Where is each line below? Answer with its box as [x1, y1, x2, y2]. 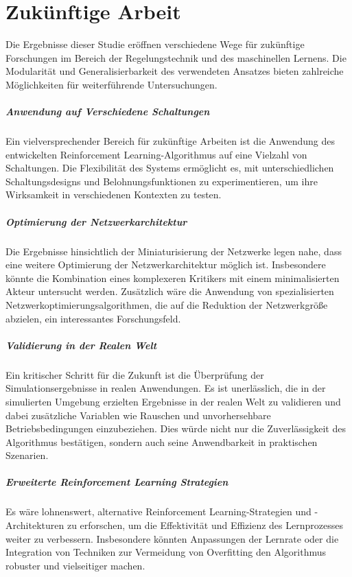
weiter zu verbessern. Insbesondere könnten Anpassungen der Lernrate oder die [5, 531, 339, 545]
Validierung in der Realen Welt [5, 338, 157, 352]
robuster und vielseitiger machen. [5, 558, 145, 572]
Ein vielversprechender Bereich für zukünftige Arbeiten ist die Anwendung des [5, 134, 335, 148]
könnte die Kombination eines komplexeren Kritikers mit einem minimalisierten [5, 270, 340, 285]
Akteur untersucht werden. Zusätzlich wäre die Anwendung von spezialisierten [5, 284, 334, 298]
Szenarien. [5, 448, 49, 462]
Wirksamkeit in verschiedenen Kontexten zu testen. [5, 187, 222, 202]
